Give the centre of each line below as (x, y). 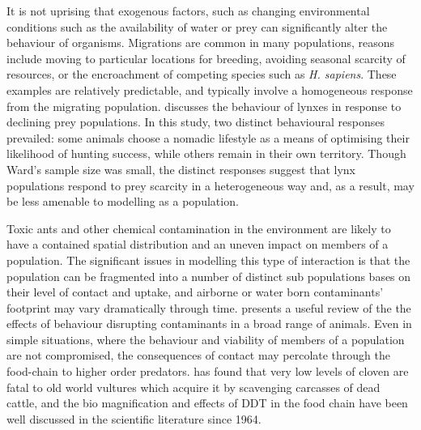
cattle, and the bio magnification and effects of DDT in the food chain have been (207, 403)
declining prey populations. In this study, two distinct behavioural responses (196, 122)
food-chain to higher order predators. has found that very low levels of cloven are (208, 371)
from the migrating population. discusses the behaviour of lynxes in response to (204, 106)
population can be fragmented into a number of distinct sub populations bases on (209, 276)
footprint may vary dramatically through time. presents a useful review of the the (209, 307)
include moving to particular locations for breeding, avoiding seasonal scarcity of (206, 58)
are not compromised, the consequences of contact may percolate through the (199, 355)
